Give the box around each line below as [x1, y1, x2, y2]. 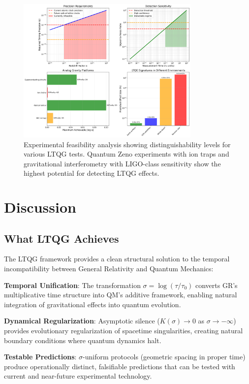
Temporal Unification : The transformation [4, 280, 141, 290]
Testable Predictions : [4, 352, 77, 362]
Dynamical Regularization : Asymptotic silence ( [4, 316, 160, 326]
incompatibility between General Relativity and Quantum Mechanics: [4, 263, 214, 274]
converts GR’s [195, 280, 238, 290]
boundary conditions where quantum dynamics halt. [4, 335, 161, 345]
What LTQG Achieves [4, 230, 119, 246]
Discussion [4, 197, 76, 217]
